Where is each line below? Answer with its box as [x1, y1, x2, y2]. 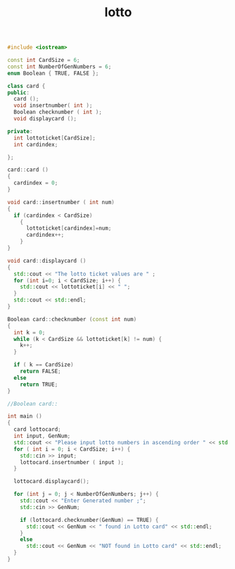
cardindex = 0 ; [13, 180, 58, 187]
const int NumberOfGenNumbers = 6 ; [7, 63, 112, 70]
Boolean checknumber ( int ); [13, 108, 102, 116]
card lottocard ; [13, 426, 61, 433]
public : [7, 89, 30, 96]
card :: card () [7, 166, 49, 173]
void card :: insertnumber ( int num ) [7, 199, 115, 206]
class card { [7, 82, 46, 89]
